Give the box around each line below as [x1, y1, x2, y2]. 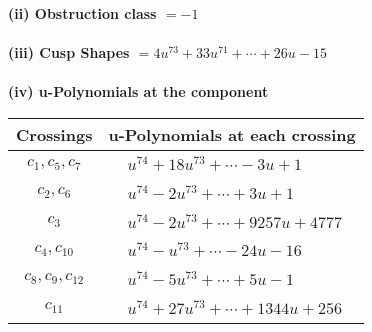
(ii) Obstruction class [8, 3, 157, 23]
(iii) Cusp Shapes [8, 42, 130, 63]
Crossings [16, 122, 93, 146]
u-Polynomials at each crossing [108, 122, 356, 146]
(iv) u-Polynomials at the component [8, 81, 269, 102]
